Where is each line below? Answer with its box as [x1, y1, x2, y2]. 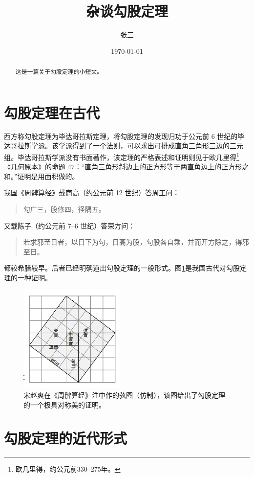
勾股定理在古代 [4, 102, 100, 122]
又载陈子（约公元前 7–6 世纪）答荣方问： [4, 220, 135, 230]
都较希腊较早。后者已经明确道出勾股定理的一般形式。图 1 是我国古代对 [4, 263, 226, 273]
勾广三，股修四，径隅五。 [23, 204, 106, 214]
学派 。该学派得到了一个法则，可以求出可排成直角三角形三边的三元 [31, 140, 243, 151]
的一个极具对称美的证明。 [23, 399, 106, 409]
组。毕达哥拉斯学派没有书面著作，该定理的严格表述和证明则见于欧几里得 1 [4, 150, 239, 162]
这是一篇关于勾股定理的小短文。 [15, 68, 103, 76]
